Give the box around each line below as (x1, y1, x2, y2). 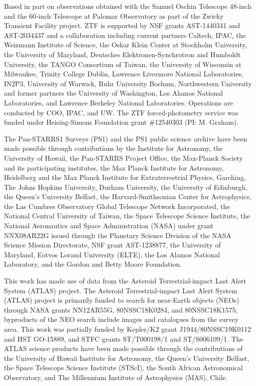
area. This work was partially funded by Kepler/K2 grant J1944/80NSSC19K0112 (4, 324, 251, 334)
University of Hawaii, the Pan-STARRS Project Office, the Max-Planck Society (4, 152, 243, 163)
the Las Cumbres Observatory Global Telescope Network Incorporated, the (4, 201, 230, 211)
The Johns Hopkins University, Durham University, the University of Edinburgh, (4, 181, 248, 192)
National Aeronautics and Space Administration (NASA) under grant (4, 220, 214, 231)
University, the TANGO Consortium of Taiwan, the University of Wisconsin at (4, 59, 242, 69)
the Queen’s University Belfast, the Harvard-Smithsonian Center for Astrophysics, (4, 191, 252, 202)
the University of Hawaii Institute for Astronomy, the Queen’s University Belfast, (4, 352, 249, 363)
